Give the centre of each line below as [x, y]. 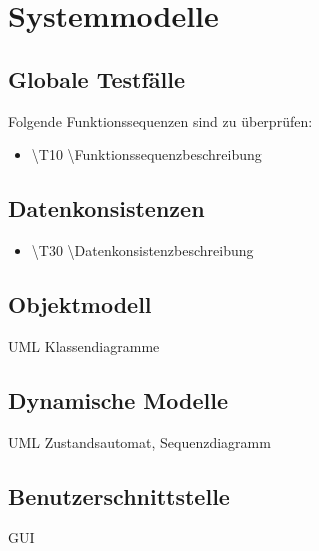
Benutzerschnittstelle [119, 495]
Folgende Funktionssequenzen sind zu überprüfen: [160, 120]
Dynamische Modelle [118, 399]
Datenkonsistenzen [106, 208]
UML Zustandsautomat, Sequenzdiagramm [139, 441]
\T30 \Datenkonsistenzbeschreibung [142, 249]
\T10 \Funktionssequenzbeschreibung [146, 154]
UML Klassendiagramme [84, 345]
